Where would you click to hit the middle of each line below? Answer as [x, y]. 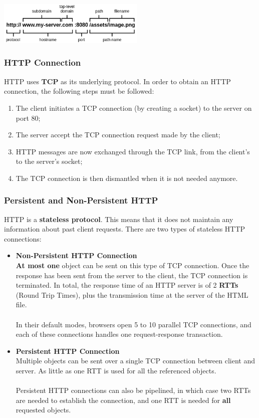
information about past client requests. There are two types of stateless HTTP [125, 229]
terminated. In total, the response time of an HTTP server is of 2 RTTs [127, 285]
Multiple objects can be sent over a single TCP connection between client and [135, 361]
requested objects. [43, 410]
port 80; [28, 118]
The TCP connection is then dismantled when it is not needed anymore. [127, 178]
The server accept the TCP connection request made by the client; [118, 135]
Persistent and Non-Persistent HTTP [81, 200]
